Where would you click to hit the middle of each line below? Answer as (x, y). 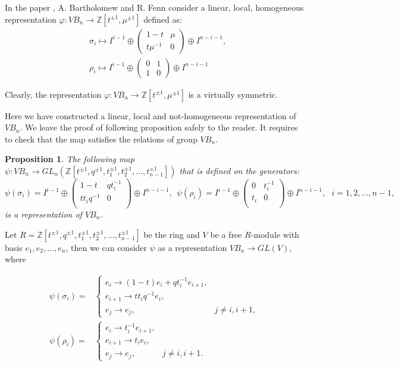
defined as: (163, 19)
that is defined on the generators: (239, 171)
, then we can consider (106, 247)
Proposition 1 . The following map (70, 159)
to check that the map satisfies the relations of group (101, 139)
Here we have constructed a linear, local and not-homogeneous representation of (151, 115)
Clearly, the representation (53, 94)
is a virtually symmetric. (233, 94)
